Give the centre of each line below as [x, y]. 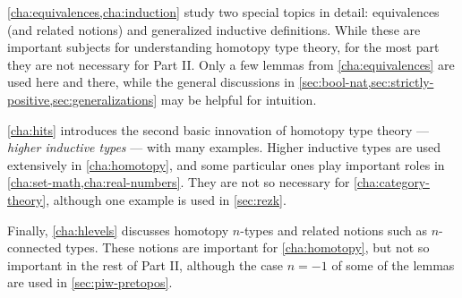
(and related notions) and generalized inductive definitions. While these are [214, 29]
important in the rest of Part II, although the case [145, 264]
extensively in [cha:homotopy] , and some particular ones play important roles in [226, 164]
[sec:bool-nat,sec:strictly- [366, 82]
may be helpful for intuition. [239, 99]
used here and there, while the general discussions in [151, 82]
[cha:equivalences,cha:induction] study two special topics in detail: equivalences [223, 12]
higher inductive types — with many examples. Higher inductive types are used [224, 147]
